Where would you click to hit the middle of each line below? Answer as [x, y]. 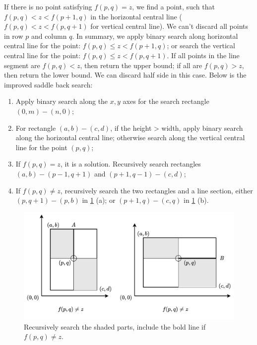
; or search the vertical [201, 45]
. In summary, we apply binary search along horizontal [155, 36]
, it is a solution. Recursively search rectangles [130, 164]
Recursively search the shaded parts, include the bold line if [115, 326]
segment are [22, 65]
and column [49, 36]
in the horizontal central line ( [136, 16]
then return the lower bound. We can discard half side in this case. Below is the [125, 75]
